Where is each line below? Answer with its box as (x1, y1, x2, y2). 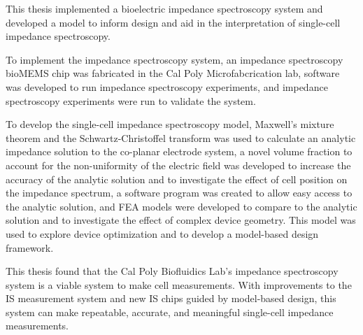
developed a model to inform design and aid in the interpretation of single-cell (6, 15, 341, 29)
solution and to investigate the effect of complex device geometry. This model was (6, 213, 356, 227)
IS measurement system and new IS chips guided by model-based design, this (6, 291, 336, 306)
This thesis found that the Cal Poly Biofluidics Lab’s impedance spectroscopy (6, 264, 339, 278)
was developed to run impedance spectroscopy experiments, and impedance (6, 79, 328, 94)
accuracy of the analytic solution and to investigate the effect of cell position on (6, 171, 348, 186)
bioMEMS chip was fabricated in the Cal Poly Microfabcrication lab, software (6, 66, 340, 80)
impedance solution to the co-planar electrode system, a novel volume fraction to (6, 144, 353, 159)
